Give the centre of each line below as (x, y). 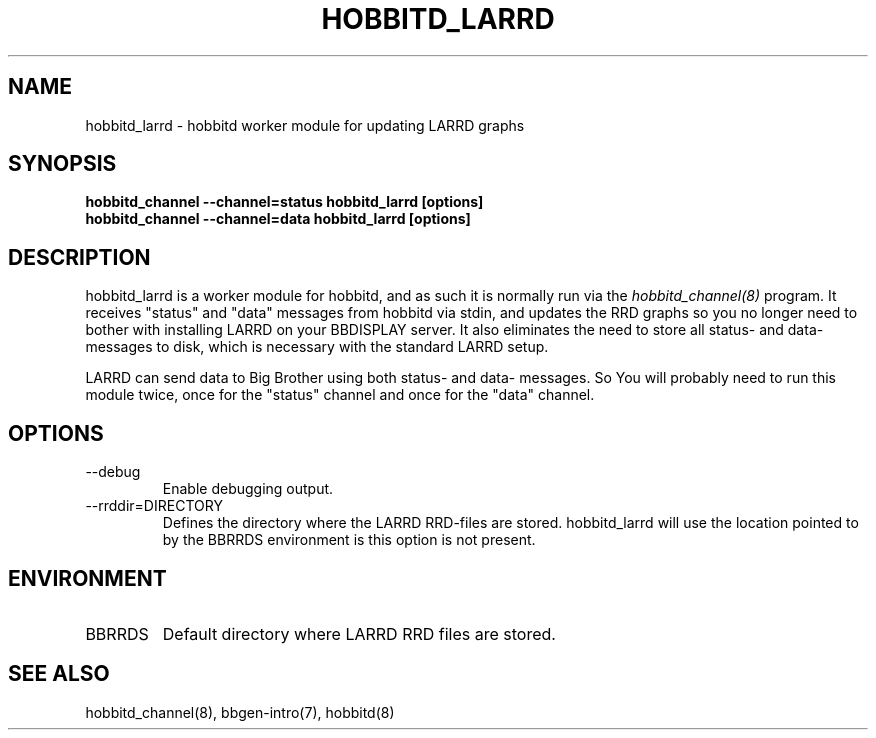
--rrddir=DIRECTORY (154, 506)
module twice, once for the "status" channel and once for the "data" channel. (340, 395)
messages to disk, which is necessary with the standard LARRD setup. (317, 347)
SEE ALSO (59, 674)
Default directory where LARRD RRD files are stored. (359, 633)
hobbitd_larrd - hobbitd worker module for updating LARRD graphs (305, 125)
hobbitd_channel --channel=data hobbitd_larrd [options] (278, 219)
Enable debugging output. (248, 489)
